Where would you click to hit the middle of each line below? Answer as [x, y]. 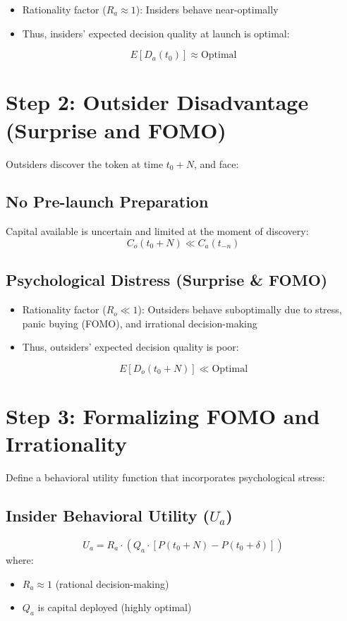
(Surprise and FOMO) [116, 129]
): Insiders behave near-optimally [207, 9]
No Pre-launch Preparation [107, 201]
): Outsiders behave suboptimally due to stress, [240, 309]
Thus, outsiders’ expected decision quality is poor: [130, 347]
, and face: [216, 163]
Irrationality [66, 444]
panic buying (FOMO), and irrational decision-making [140, 323]
